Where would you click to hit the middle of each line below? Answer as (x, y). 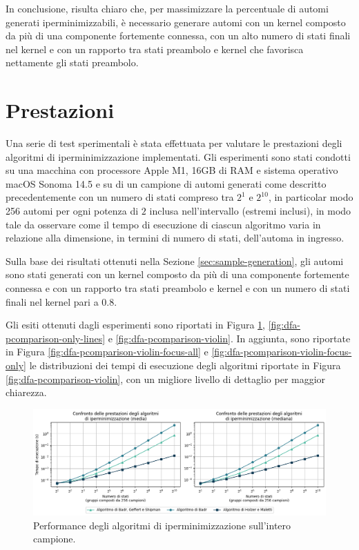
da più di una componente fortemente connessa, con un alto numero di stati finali (178, 36)
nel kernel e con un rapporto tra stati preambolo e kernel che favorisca (155, 49)
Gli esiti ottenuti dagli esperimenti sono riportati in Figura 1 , (136, 325)
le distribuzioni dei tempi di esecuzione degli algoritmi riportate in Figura (185, 365)
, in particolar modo (311, 197)
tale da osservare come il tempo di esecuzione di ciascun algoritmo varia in (163, 224)
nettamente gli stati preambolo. (72, 62)
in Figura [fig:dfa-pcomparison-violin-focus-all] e (107, 352)
